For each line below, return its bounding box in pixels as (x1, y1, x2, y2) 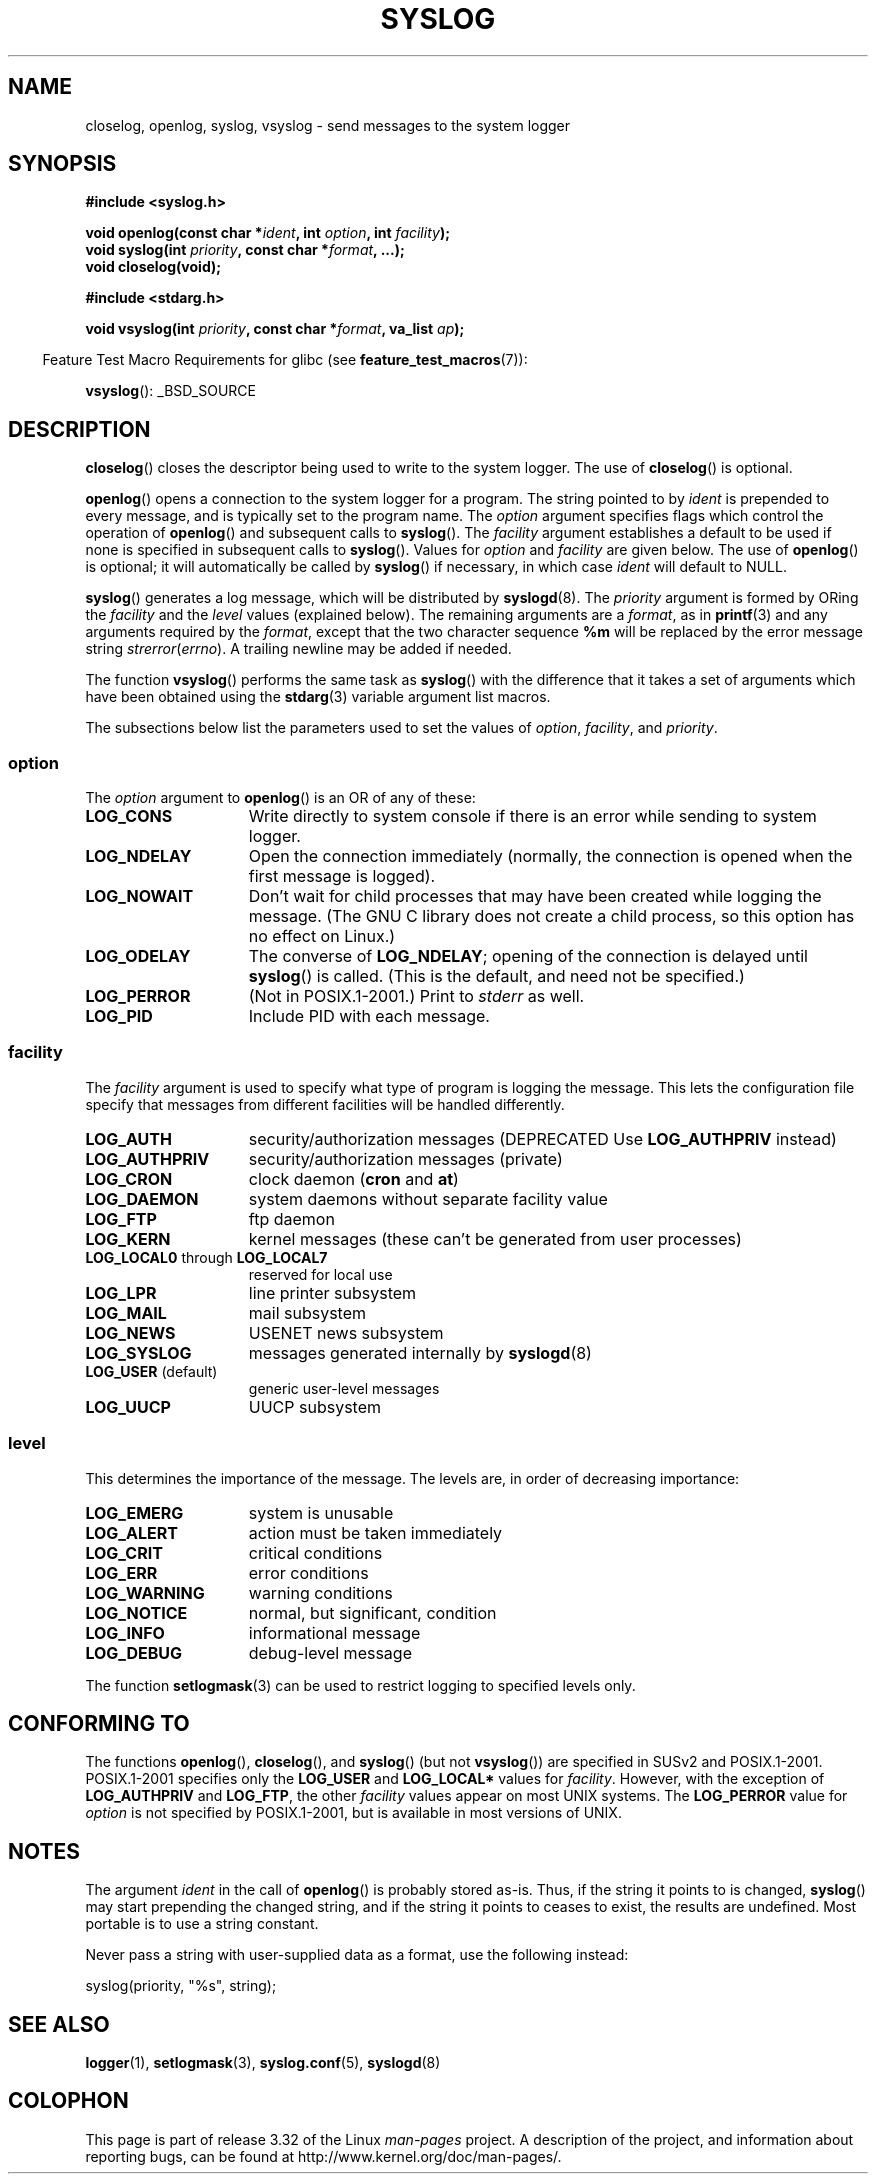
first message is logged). (248, 866, 436, 887)
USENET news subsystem (248, 1322, 444, 1343)
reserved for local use (248, 1265, 393, 1283)
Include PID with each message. (248, 1006, 490, 1027)
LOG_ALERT (85, 1522, 178, 1543)
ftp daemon (248, 1208, 335, 1229)
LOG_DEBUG (85, 1642, 183, 1663)
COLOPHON (8, 2088, 129, 2114)
